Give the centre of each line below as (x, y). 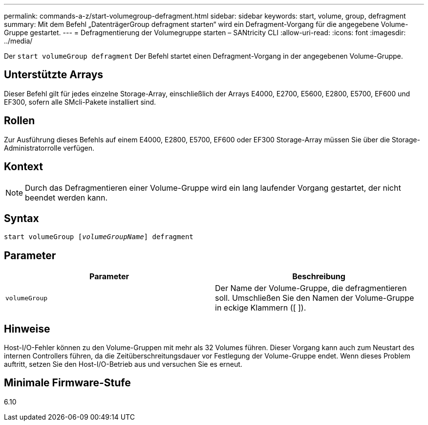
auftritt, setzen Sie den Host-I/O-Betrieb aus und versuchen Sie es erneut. (123, 364)
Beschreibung (319, 277)
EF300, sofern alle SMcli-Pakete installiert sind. (80, 102)
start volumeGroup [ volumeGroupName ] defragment (99, 237)
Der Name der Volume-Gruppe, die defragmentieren (311, 288)
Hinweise (27, 329)
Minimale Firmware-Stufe (67, 383)
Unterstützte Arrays (54, 75)
